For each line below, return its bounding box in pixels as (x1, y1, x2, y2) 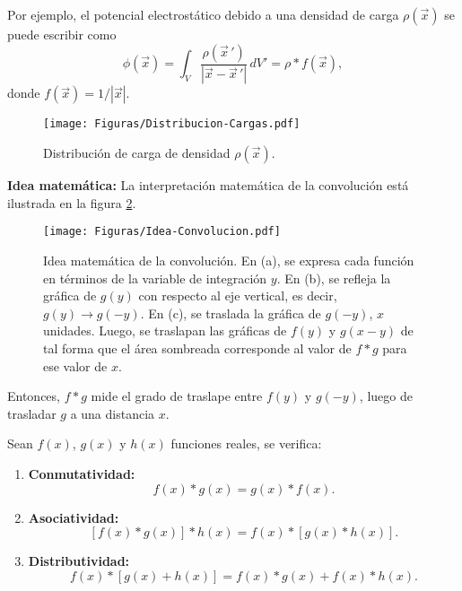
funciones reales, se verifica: (170, 434, 322, 453)
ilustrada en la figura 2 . (7, 193, 136, 212)
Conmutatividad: (28, 464, 135, 482)
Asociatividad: (28, 508, 119, 526)
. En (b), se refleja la (276, 268, 391, 287)
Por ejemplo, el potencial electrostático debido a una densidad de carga (7, 5, 399, 23)
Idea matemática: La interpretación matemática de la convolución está (7, 176, 409, 195)
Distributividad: (28, 552, 130, 570)
